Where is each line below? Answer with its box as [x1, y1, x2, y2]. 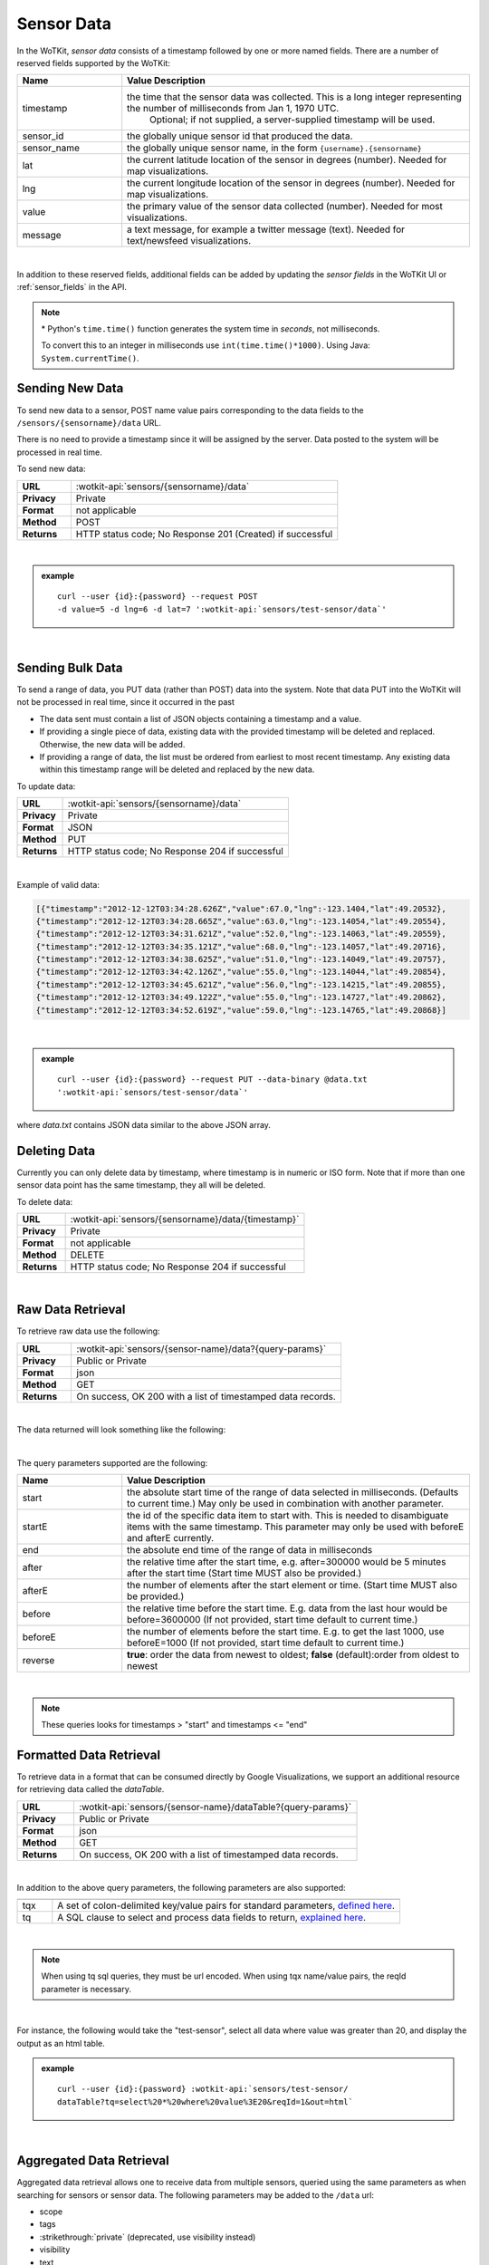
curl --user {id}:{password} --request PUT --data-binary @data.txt [57, 1075, 368, 1084]
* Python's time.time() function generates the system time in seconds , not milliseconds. [41, 323, 380, 334]
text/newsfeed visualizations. [127, 235, 252, 247]
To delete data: [16, 1196, 73, 1207]
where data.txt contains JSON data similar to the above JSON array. [16, 1120, 272, 1131]
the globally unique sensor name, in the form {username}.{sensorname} [127, 141, 423, 154]
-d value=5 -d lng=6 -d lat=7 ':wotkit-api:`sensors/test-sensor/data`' [57, 603, 387, 614]
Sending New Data [16, 381, 124, 396]
